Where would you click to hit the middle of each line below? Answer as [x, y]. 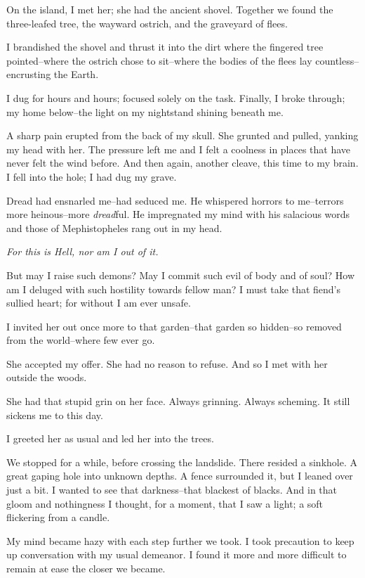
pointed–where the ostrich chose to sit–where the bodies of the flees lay [159, 60]
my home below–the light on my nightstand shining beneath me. [145, 111]
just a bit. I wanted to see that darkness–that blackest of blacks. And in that [172, 490]
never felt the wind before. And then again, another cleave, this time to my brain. [182, 163]
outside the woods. [47, 377]
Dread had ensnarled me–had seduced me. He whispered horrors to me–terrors [175, 200]
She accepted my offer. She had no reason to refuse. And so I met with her [167, 363]
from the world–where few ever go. [81, 340]
